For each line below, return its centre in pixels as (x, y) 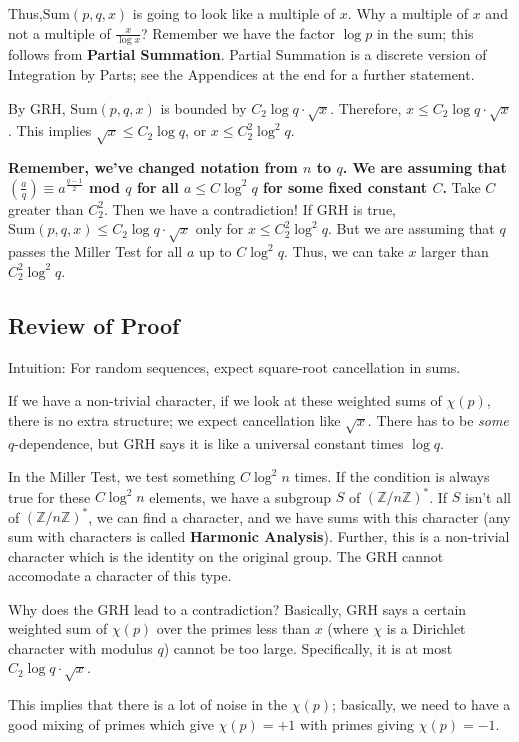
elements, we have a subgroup (240, 496)
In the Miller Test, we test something (122, 476)
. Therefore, (366, 107)
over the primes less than (233, 628)
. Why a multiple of (408, 13)
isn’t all (488, 496)
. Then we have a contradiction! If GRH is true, (250, 208)
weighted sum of (58, 628)
